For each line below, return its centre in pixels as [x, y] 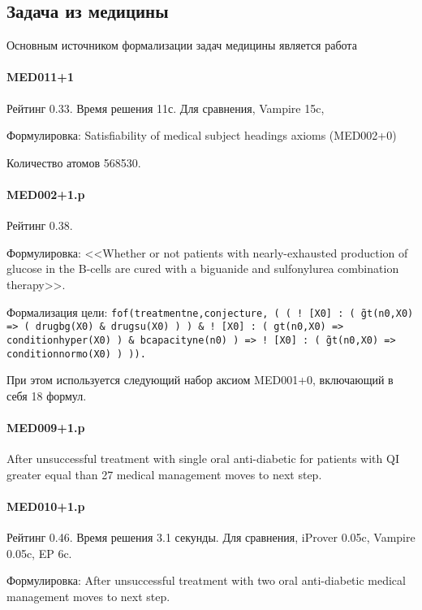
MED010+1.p [46, 506]
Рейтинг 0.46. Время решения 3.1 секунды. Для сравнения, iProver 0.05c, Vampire [211, 537]
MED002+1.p [46, 194]
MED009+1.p [46, 427]
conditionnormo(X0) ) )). [76, 354]
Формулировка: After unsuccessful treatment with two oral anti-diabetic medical [206, 580]
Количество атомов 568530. [74, 162]
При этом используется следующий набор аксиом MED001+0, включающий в [200, 380]
